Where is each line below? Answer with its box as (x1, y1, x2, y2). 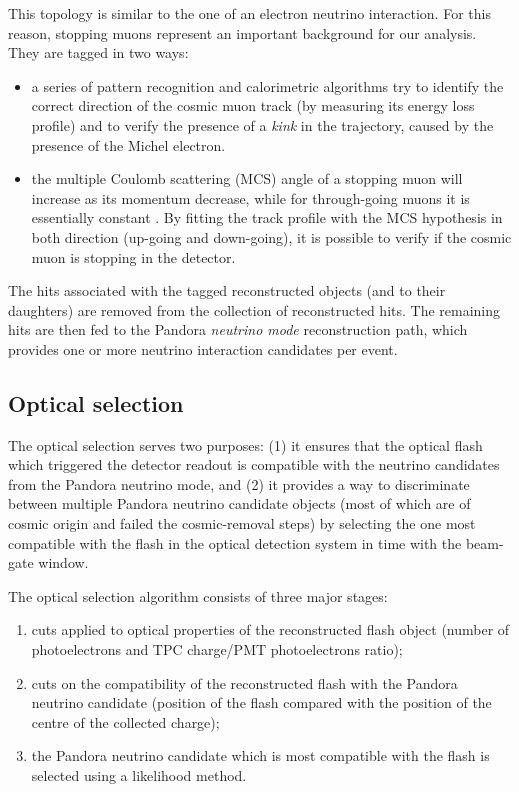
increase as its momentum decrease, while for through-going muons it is (31, 187, 470, 208)
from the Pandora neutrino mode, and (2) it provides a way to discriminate (8, 473, 470, 494)
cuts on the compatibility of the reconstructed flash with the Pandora (31, 672, 458, 693)
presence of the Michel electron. (31, 134, 226, 155)
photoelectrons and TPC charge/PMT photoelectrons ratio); (31, 639, 403, 660)
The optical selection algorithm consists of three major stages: (8, 585, 388, 606)
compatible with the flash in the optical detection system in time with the (8, 532, 462, 553)
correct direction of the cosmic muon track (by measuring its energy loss (31, 95, 475, 116)
